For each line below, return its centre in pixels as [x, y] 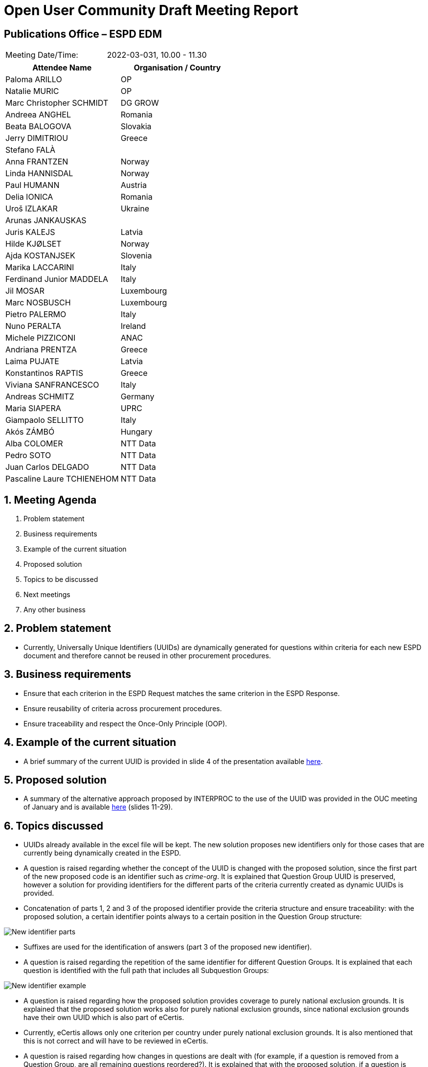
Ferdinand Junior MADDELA [57, 279]
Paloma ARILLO [34, 80]
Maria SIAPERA [33, 408]
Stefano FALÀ [30, 150]
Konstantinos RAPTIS [44, 373]
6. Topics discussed [54, 826]
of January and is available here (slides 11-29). [98, 807]
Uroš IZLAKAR [32, 209]
